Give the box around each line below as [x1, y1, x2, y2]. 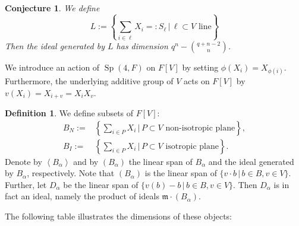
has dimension [116, 39, 168, 52]
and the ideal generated [208, 155, 294, 167]
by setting [182, 61, 219, 73]
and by [73, 155, 99, 167]
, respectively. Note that [27, 167, 115, 179]
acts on [184, 74, 210, 87]
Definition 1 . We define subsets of [5, 106, 134, 119]
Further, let [5, 178, 47, 190]
